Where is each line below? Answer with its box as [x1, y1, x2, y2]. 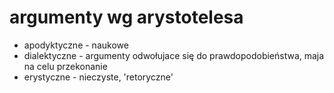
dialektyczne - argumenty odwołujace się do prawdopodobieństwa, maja [23, 49, 325, 61]
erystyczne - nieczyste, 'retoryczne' [23, 71, 174, 83]
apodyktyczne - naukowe [23, 39, 129, 51]
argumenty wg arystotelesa [9, 6, 244, 29]
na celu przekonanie [23, 60, 108, 72]
